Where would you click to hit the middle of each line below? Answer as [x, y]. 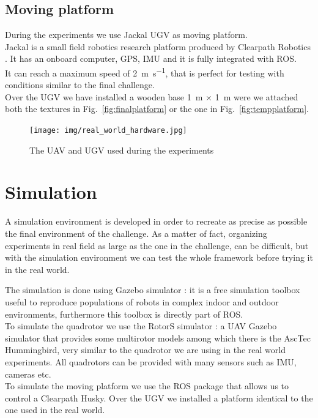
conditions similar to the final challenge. [80, 85]
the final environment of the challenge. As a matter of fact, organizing [136, 233]
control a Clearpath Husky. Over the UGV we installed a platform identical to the [159, 397]
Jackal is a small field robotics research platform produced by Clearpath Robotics [158, 46]
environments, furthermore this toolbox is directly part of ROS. [124, 314]
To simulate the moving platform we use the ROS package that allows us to [147, 386]
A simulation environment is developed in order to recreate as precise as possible [156, 221]
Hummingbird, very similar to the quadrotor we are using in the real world [145, 350]
